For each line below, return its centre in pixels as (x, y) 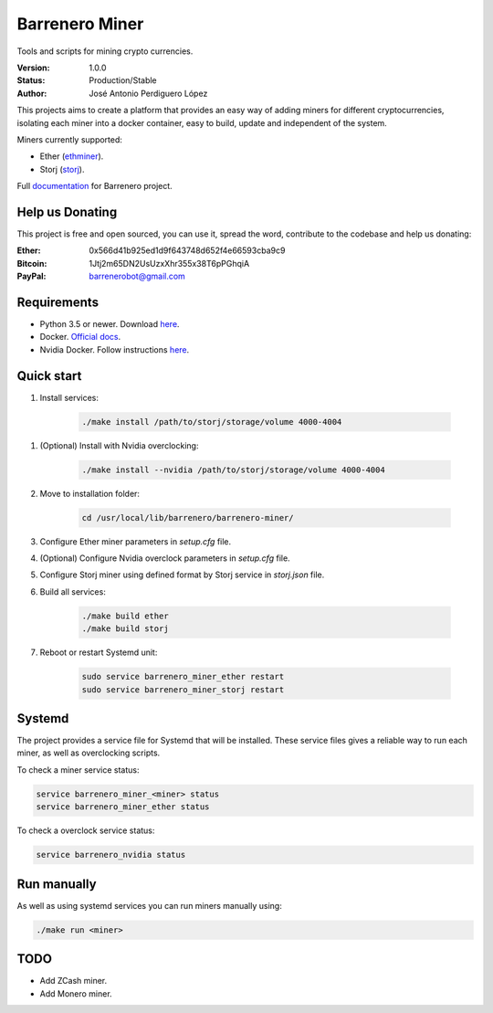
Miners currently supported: (70, 139)
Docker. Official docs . (80, 337)
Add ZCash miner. (73, 981)
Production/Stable (123, 80)
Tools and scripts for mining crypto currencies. (105, 51)
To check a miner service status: (79, 770)
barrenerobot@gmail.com (137, 276)
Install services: (69, 397)
